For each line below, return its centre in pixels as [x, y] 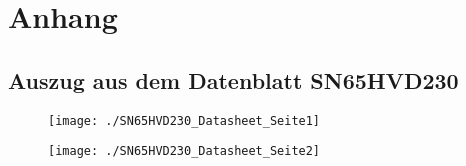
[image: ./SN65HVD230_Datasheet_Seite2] [184, 151]
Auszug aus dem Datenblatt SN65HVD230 [233, 79]
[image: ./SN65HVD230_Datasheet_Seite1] [184, 120]
